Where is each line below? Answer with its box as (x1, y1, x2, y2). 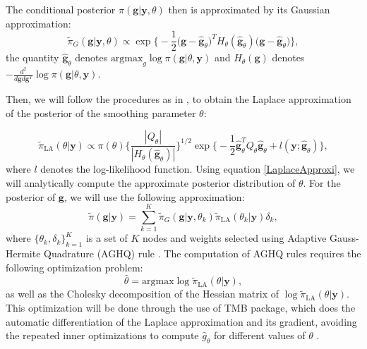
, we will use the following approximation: (64, 189, 245, 204)
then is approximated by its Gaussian (168, 2, 330, 16)
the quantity (6, 50, 59, 65)
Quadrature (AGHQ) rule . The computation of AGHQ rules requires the (44, 246, 361, 261)
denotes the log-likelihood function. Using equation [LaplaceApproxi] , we (40, 161, 355, 176)
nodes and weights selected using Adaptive (142, 231, 327, 245)
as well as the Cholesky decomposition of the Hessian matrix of (6, 286, 279, 301)
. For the (303, 175, 341, 190)
